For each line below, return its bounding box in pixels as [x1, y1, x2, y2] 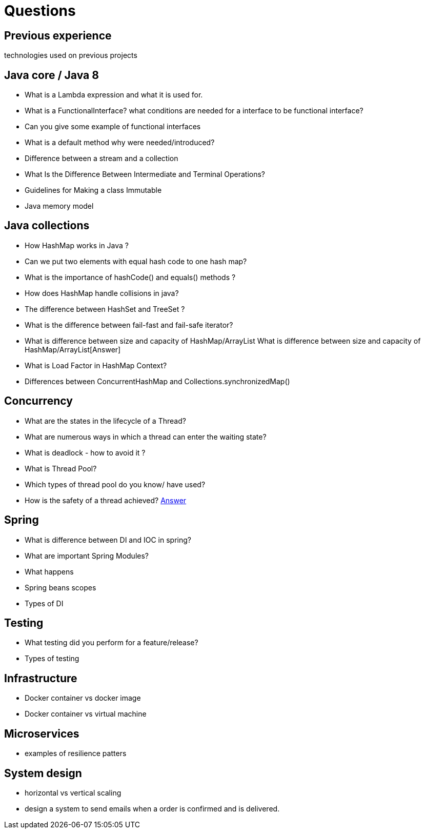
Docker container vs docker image [25, 693, 141, 703]
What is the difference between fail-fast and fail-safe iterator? [25, 320, 233, 329]
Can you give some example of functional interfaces [25, 122, 201, 131]
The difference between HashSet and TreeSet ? [25, 304, 185, 313]
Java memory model [25, 202, 94, 211]
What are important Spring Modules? [25, 551, 149, 560]
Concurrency [4, 394, 73, 408]
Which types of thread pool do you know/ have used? [25, 480, 206, 489]
